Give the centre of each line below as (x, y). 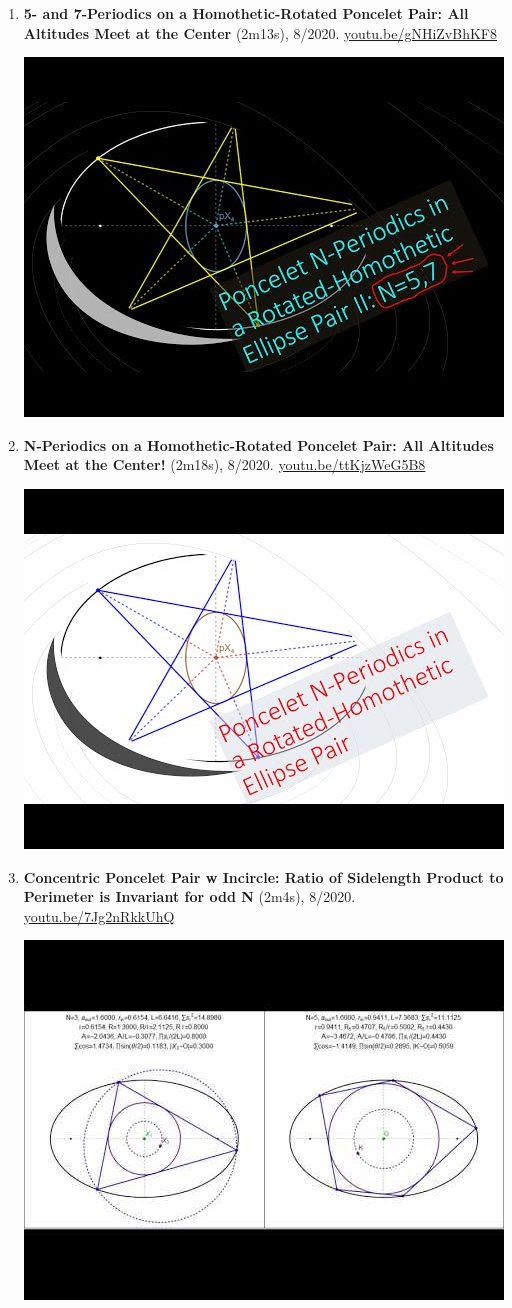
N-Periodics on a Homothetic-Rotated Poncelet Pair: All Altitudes (258, 444)
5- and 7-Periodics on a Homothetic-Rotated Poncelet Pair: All (246, 13)
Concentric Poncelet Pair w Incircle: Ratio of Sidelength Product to (263, 876)
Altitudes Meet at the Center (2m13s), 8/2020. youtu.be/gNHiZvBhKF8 (260, 32)
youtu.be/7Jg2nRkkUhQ (99, 915)
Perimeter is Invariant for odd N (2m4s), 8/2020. (189, 896)
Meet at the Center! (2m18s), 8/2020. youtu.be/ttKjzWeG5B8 (224, 464)
